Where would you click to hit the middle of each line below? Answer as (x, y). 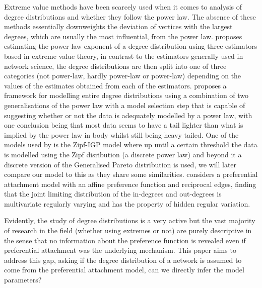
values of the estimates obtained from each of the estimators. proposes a (115, 85)
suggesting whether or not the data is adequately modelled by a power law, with (128, 115)
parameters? (23, 280)
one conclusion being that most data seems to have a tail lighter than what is (124, 125)
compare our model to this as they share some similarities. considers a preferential (131, 174)
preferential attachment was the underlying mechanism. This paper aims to (120, 250)
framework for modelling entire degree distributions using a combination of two (126, 95)
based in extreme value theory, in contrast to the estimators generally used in (124, 56)
